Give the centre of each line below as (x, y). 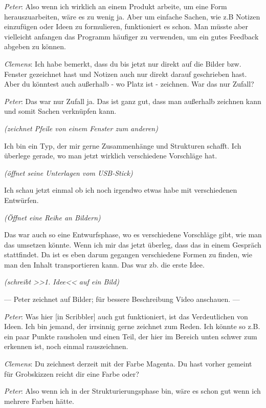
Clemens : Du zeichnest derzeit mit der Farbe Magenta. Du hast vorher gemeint (128, 364)
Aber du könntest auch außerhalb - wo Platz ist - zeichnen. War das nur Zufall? (129, 84)
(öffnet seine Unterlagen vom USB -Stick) (69, 172)
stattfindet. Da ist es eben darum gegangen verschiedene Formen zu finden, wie (128, 254)
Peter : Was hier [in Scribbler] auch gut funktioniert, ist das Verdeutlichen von (126, 316)
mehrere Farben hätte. (39, 401)
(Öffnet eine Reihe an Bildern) (52, 217)
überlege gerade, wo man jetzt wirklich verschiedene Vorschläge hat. (111, 156)
